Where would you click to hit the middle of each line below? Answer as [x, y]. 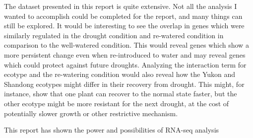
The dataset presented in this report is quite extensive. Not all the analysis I [121, 6]
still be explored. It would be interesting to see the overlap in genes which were [124, 26]
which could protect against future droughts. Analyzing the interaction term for [125, 64]
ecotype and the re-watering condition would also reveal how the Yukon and [120, 74]
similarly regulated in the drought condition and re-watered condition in [114, 35]
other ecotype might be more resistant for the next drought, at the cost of [117, 103]
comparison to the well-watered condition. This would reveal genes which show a [126, 45]
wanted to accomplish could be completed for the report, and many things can [123, 16]
